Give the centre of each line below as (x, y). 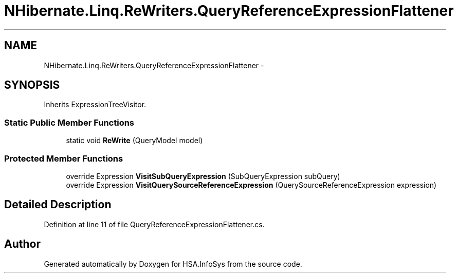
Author (22, 244)
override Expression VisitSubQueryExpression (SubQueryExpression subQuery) (203, 176)
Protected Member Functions (64, 158)
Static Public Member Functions (69, 122)
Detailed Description (58, 205)
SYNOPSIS (32, 85)
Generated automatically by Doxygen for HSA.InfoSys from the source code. (173, 264)
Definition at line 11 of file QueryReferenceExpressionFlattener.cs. (154, 224)
